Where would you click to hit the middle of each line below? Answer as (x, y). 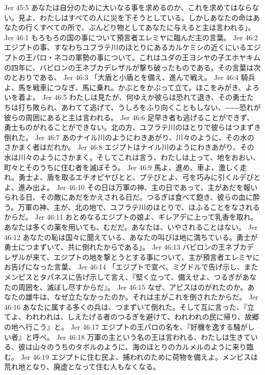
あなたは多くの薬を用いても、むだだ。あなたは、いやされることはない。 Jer (131, 227)
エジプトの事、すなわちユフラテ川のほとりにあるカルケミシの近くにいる (125, 47)
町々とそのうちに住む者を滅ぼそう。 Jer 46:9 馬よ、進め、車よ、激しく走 (126, 167)
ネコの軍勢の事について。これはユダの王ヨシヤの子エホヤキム (157, 57)
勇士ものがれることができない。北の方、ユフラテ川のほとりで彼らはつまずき (132, 127)
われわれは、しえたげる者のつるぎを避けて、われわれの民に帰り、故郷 (142, 317)
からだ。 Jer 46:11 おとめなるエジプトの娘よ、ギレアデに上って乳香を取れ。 (131, 217)
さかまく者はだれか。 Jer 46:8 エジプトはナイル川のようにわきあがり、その (129, 147)
